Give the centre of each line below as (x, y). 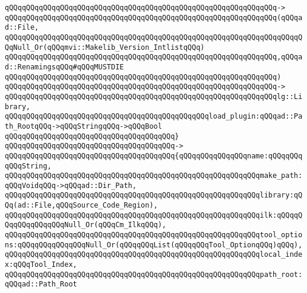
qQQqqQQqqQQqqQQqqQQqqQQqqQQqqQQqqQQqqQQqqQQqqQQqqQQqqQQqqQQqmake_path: (154, 176)
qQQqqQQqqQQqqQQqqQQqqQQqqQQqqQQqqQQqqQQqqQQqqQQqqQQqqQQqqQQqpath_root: (154, 274)
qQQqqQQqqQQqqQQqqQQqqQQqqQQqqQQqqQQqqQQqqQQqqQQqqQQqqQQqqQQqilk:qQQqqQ (154, 215)
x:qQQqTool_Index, (41, 265)
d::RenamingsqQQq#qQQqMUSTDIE (64, 67)
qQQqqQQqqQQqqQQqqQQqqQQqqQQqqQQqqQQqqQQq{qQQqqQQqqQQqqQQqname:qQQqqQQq (154, 156)
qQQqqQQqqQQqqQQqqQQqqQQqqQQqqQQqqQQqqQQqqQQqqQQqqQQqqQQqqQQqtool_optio (154, 235)
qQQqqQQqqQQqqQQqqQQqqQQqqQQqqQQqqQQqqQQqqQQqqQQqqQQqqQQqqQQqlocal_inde (154, 255)
